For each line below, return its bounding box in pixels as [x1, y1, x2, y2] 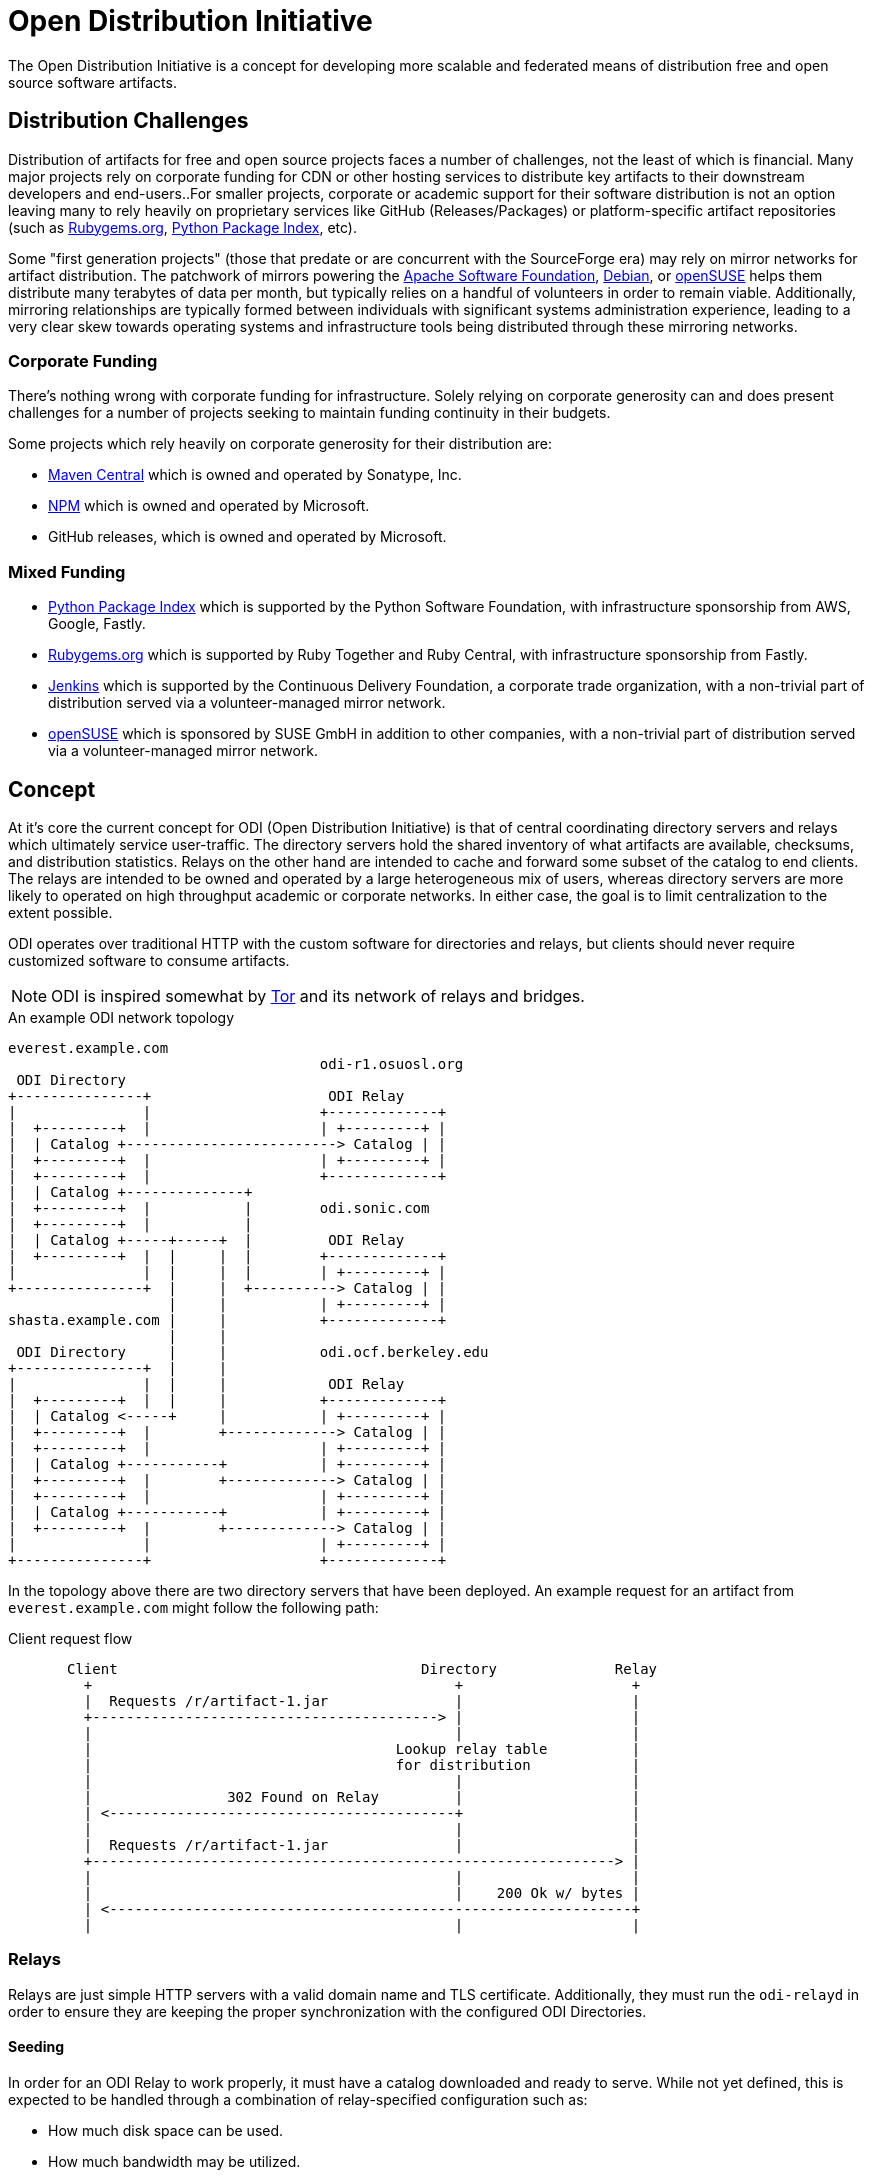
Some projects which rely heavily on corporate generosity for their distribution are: [8, 435, 553, 453]
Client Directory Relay [67, 1660, 658, 1677]
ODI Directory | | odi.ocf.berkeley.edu [16, 1343, 489, 1360]
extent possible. [8, 903, 113, 921]
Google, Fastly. [48, 615, 146, 633]
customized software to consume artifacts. [8, 951, 290, 969]
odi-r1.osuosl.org [319, 1055, 464, 1072]
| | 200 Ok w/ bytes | [83, 1884, 641, 1901]
